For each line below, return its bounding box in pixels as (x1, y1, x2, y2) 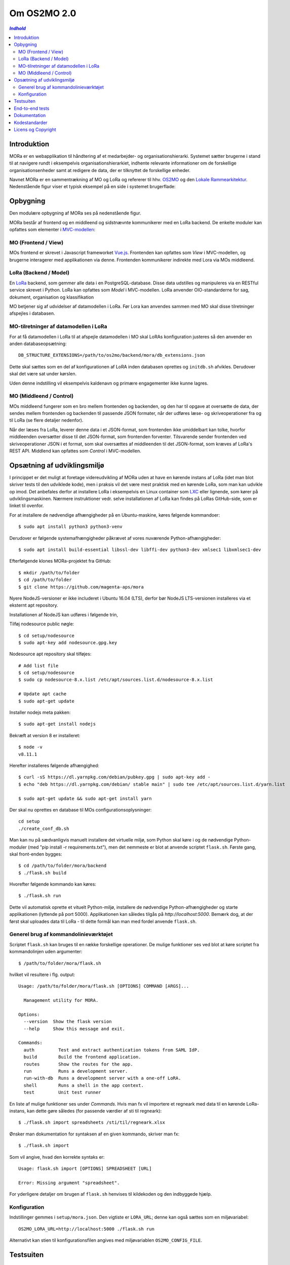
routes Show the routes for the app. (23, 1061, 134, 1067)
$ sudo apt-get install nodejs (18, 721, 96, 727)
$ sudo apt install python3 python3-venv (18, 524, 122, 530)
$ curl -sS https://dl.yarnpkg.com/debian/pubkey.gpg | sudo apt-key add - (18, 774, 211, 780)
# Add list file (18, 663, 59, 668)
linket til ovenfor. (9, 502, 44, 509)
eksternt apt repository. (9, 602, 58, 608)
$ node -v (18, 744, 43, 750)
